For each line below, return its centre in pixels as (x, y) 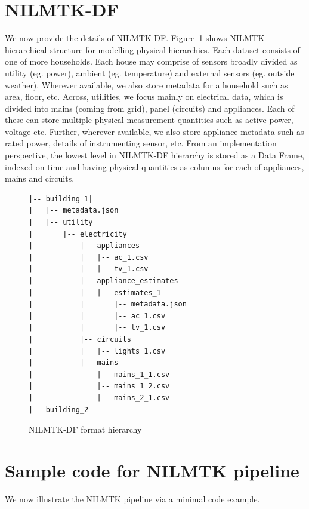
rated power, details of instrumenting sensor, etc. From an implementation (141, 143)
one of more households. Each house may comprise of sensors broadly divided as (151, 61)
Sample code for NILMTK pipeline (152, 470)
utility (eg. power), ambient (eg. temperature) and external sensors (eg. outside (150, 73)
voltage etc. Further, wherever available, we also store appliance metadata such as (154, 131)
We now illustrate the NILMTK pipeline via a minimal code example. (132, 499)
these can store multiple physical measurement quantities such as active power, (149, 120)
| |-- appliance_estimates (103, 281)
